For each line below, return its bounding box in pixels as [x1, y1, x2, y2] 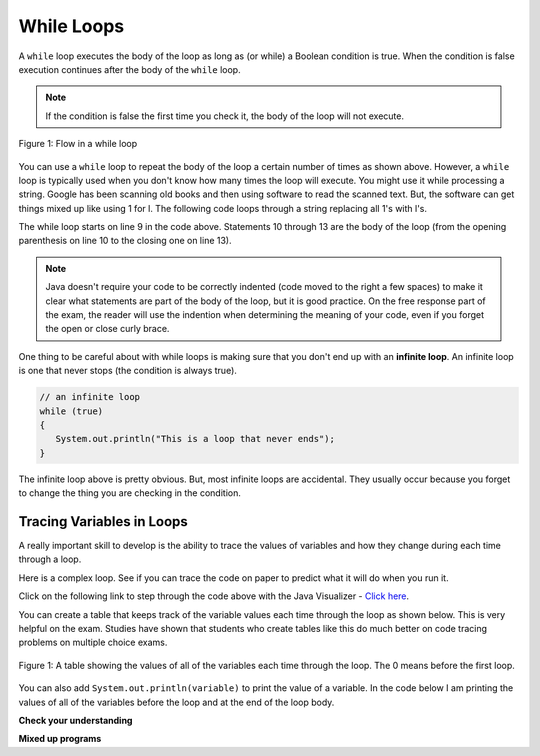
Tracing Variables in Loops [18, 513, 189, 530]
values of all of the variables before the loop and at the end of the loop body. [18, 696, 335, 708]
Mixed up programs [18, 733, 102, 745]
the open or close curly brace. [45, 323, 170, 335]
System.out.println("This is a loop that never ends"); [55, 433, 335, 445]
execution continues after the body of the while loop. [18, 63, 241, 75]
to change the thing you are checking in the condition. [18, 487, 242, 499]
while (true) [39, 405, 104, 417]
